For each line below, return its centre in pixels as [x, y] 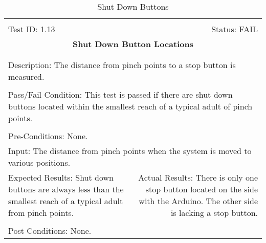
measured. [26, 76]
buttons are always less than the [66, 189]
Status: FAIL [235, 29]
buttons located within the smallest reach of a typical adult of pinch [130, 106]
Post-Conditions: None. [50, 230]
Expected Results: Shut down [61, 177]
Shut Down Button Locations [133, 44]
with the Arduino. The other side [198, 201]
